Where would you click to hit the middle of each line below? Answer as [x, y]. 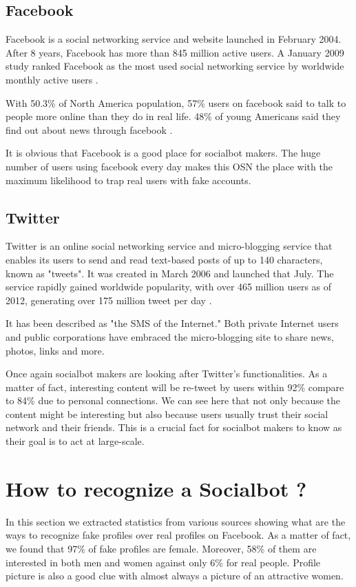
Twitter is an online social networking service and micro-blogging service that [169, 246]
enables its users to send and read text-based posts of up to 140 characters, [164, 259]
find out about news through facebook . [89, 129]
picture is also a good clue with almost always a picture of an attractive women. [175, 576]
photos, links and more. [55, 350]
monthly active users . [52, 79]
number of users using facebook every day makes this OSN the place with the [169, 166]
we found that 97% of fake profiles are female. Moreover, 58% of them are [161, 548]
